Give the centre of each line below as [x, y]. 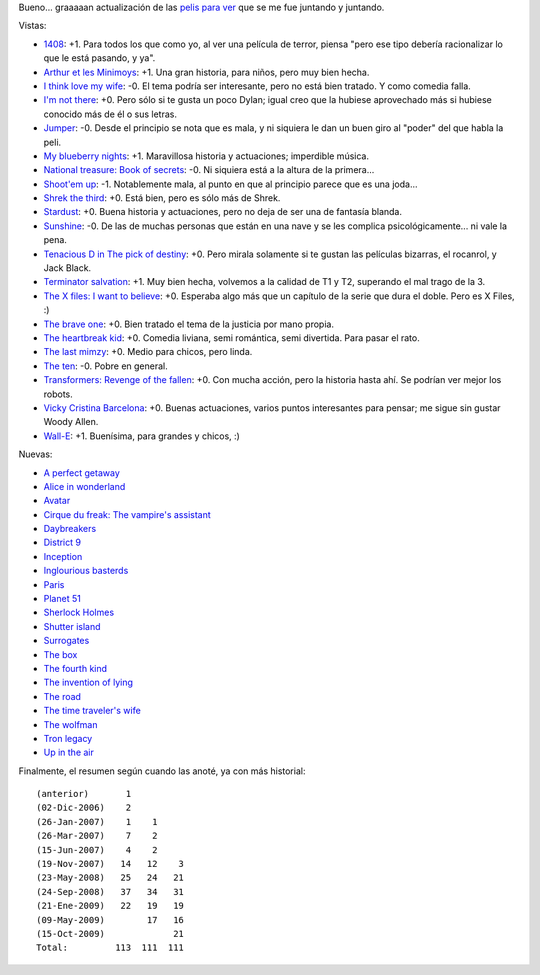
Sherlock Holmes [79, 612]
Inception [63, 556]
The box [60, 654]
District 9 [62, 542]
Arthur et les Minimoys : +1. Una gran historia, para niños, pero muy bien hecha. [206, 72]
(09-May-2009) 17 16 [110, 919]
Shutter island [72, 626]
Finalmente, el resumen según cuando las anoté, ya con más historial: [162, 771]
